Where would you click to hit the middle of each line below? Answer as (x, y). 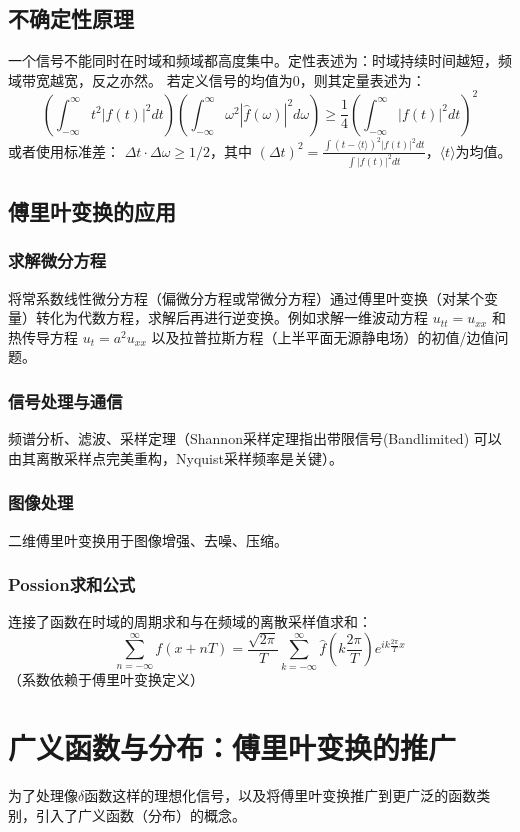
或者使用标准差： (64, 150)
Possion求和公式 (72, 584)
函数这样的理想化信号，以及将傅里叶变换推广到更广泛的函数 (280, 795)
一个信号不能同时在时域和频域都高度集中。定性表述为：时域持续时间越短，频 (260, 60)
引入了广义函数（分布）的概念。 (140, 814)
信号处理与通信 (65, 400)
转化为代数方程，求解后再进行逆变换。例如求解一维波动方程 (231, 317)
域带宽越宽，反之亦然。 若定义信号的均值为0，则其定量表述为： (217, 79)
